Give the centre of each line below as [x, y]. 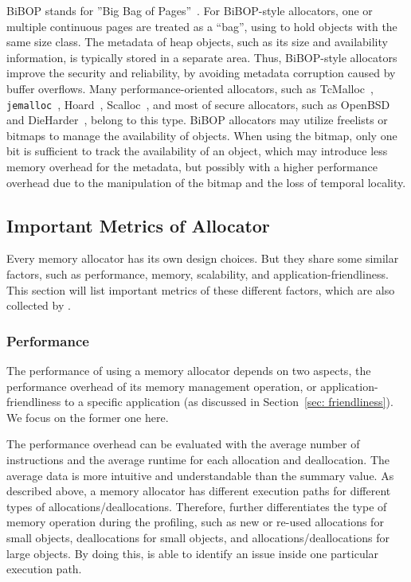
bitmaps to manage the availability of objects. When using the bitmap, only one [202, 135]
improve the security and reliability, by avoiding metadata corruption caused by [201, 73]
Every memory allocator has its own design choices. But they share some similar [203, 258]
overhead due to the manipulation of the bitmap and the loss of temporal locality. [206, 182]
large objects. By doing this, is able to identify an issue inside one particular [193, 553]
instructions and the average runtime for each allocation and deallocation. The [198, 459]
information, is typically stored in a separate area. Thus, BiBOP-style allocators [202, 57]
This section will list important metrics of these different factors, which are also [201, 289]
